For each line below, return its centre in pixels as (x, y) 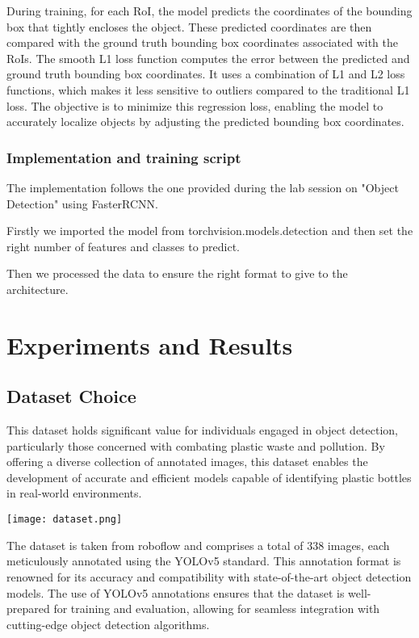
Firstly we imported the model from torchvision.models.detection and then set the (210, 231)
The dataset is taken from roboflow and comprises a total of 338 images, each (198, 545)
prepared (28, 609)
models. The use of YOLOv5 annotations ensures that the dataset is (176, 592)
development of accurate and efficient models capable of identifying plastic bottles (209, 477)
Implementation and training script (124, 157)
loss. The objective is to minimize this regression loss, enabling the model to (195, 105)
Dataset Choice (71, 396)
